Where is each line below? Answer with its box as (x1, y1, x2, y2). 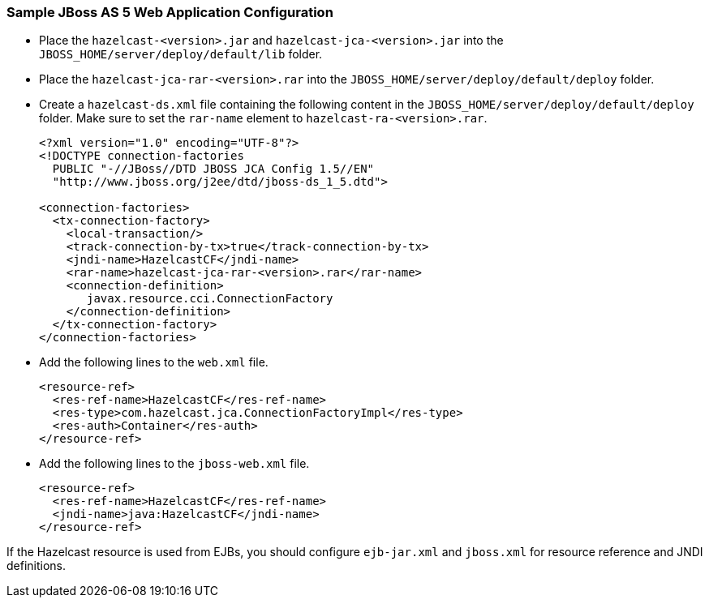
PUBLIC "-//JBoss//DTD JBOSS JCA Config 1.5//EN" (52, 162, 375, 176)
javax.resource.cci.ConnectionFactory (87, 292, 333, 306)
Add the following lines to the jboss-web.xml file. (39, 456, 310, 471)
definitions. (6, 559, 67, 573)
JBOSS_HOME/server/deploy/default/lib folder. (39, 47, 323, 62)
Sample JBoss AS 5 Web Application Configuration (6, 4, 333, 20)
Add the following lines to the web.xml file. (39, 355, 269, 370)
